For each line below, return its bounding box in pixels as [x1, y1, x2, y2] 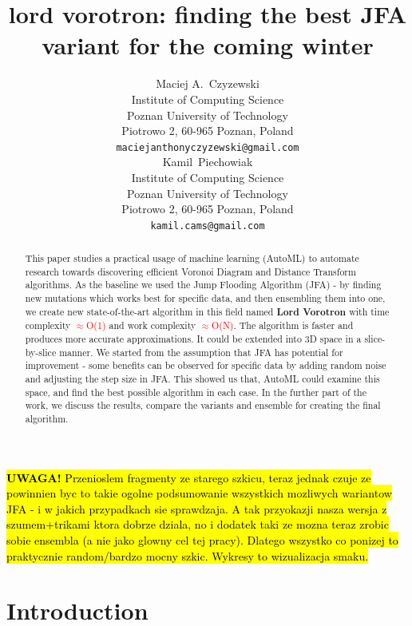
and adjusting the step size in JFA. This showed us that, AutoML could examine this [25, 372, 380, 386]
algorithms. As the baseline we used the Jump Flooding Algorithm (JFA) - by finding [25, 278, 382, 291]
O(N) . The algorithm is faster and [212, 319, 354, 332]
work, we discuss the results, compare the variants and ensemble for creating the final [25, 398, 381, 412]
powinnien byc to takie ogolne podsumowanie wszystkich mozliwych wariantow [6, 485, 392, 501]
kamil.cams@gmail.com [150, 220, 265, 232]
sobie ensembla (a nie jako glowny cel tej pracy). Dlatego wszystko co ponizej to [6, 532, 398, 549]
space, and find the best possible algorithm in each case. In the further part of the [25, 385, 367, 398]
